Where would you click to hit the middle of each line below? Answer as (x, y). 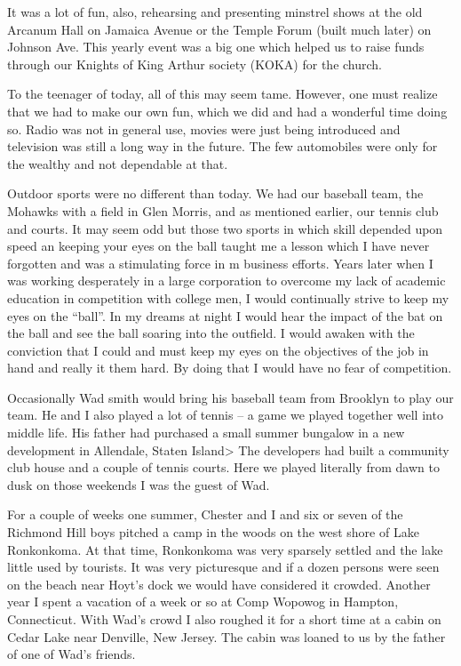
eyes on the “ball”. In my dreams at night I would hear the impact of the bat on (225, 315)
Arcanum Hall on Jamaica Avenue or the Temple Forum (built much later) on (219, 29)
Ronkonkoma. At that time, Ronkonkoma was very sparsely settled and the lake (225, 549)
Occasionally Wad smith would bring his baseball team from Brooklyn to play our (230, 397)
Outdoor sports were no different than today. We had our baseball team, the (215, 193)
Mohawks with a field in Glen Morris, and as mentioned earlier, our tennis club (223, 210)
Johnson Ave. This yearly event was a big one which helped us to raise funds (216, 47)
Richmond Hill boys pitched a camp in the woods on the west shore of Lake (213, 532)
